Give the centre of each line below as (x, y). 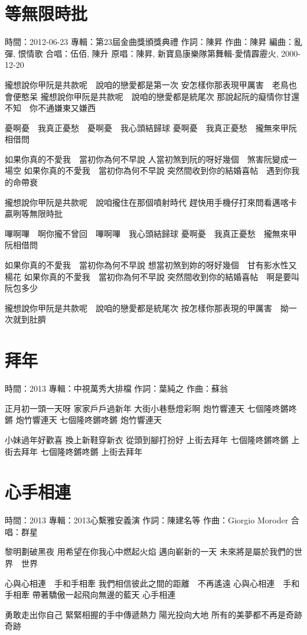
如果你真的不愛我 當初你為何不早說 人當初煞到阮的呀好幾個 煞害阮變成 (147, 159)
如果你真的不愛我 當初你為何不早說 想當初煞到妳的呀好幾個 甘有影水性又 (151, 265)
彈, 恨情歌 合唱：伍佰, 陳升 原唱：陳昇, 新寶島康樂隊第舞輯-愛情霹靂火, (142, 53)
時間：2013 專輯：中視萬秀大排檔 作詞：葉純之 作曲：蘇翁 (116, 388)
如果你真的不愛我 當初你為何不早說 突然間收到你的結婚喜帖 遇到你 (158, 170)
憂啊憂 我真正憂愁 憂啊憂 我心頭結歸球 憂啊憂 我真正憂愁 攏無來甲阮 (151, 127)
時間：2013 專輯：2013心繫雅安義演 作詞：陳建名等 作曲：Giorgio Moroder (147, 520)
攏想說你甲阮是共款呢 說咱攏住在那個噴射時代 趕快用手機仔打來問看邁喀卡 (151, 202)
